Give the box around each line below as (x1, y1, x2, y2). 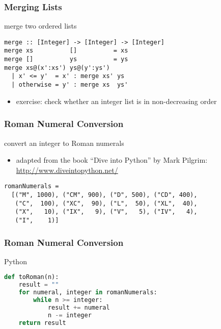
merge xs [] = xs (4, 47, 128, 55)
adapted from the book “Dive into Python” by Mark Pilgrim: (16, 155, 208, 165)
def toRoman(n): (4, 273, 59, 281)
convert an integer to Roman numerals (4, 137, 124, 148)
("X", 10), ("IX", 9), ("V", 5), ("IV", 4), (15, 208, 198, 216)
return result (18, 319, 66, 326)
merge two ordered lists (4, 20, 77, 31)
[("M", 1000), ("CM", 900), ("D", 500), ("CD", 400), (11, 191, 198, 198)
